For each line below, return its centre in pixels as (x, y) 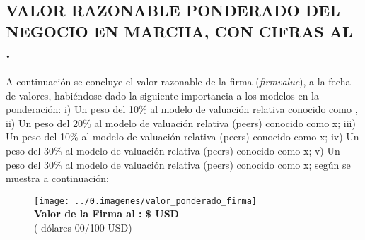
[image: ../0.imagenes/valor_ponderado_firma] (145, 201)
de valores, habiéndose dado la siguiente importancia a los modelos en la (163, 95)
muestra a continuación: (57, 178)
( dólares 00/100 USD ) (83, 227)
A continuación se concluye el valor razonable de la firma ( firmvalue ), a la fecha (178, 81)
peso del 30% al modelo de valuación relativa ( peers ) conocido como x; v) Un (173, 150)
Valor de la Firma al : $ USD (106, 214)
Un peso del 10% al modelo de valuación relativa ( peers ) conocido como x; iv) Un (182, 137)
